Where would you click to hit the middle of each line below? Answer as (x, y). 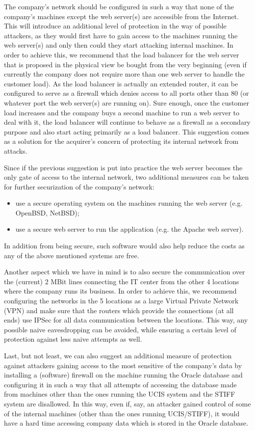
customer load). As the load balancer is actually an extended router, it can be (121, 83)
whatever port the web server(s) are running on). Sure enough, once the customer (127, 102)
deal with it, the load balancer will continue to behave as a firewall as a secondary (127, 122)
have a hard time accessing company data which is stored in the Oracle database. (126, 423)
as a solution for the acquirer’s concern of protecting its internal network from (121, 141)
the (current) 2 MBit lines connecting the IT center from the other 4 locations (122, 281)
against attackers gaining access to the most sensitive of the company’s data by (123, 365)
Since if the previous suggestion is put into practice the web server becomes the (123, 167)
